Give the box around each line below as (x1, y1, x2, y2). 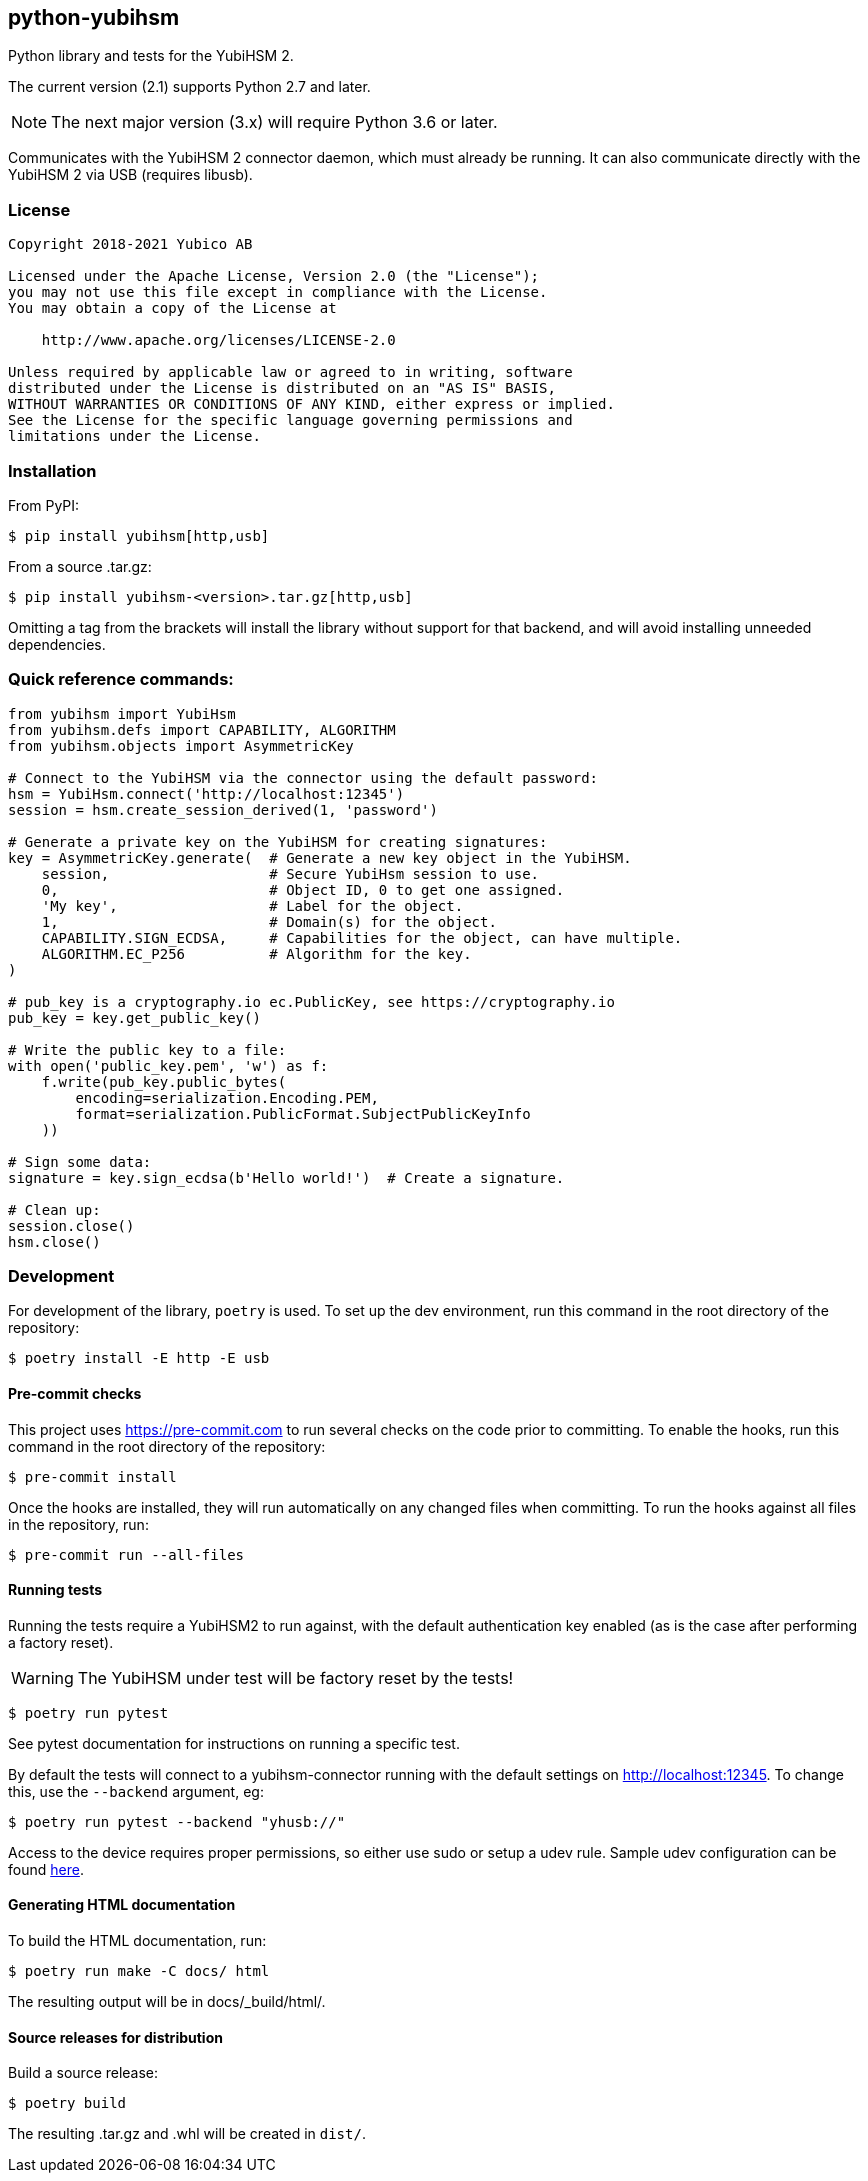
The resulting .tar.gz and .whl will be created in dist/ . (8, 2125, 366, 2143)
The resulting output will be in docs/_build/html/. (8, 1993, 326, 2011)
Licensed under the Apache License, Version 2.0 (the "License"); (8, 268, 540, 285)
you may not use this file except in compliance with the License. (8, 284, 548, 301)
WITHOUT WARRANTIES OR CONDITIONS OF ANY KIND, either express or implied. (8, 396, 615, 413)
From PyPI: (8, 496, 80, 514)
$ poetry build (8, 2095, 127, 2112)
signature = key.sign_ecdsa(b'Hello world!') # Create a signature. (8, 1169, 565, 1186)
